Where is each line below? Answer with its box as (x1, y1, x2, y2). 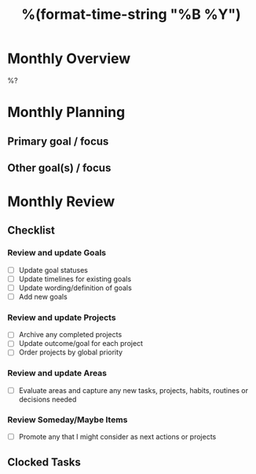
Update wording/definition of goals (18, 283, 133, 292)
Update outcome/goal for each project (18, 339, 143, 348)
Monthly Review (7, 193, 115, 211)
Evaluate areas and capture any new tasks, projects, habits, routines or (18, 385, 249, 395)
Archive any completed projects (18, 330, 123, 340)
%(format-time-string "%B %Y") (21, 6, 241, 24)
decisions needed (18, 395, 77, 404)
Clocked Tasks (7, 455, 82, 468)
